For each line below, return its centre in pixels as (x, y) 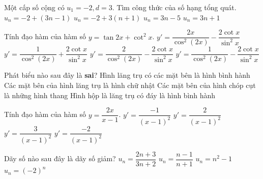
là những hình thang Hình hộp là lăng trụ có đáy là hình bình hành (110, 95)
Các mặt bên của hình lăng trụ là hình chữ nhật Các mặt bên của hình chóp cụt (130, 85)
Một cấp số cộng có (34, 7)
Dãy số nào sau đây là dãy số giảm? (60, 158)
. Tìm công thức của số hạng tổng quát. (174, 7)
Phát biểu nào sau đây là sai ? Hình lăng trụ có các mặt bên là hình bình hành (127, 75)
